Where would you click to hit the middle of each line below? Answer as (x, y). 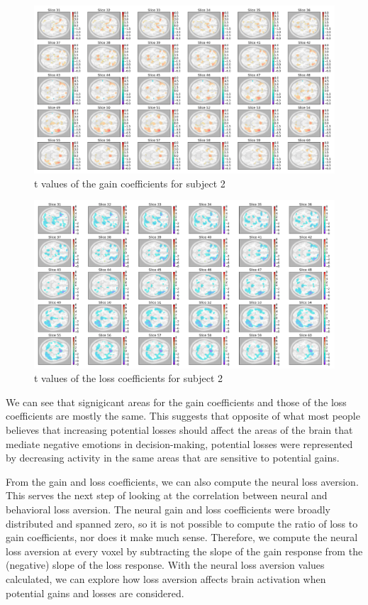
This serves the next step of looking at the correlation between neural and (167, 495)
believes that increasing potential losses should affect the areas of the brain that (179, 430)
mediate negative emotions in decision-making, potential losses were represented (179, 443)
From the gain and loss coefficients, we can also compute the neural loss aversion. (182, 481)
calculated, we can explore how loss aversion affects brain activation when (166, 578)
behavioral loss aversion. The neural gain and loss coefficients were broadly (168, 509)
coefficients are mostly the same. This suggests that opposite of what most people (183, 416)
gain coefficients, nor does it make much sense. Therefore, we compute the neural (182, 537)
